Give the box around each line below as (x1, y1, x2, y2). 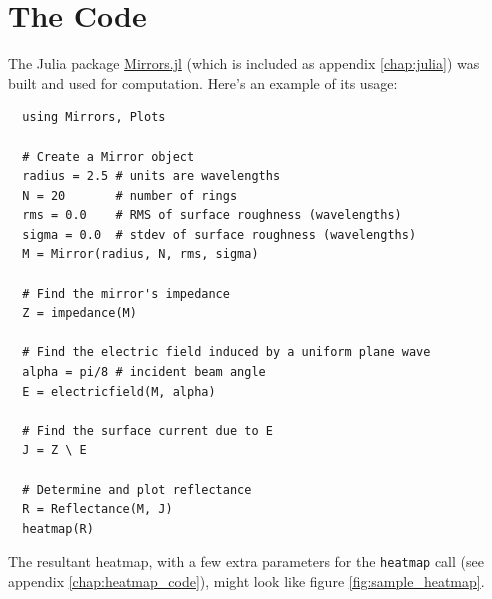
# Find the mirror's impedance (22, 286, 230, 301)
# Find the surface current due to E (22, 423, 273, 438)
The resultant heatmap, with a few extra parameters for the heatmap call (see (8, 551, 484, 572)
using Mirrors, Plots (22, 110, 166, 125)
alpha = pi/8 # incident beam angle (22, 365, 266, 380)
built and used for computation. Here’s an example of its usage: (8, 72, 398, 93)
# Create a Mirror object (22, 149, 195, 164)
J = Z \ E (22, 443, 87, 458)
